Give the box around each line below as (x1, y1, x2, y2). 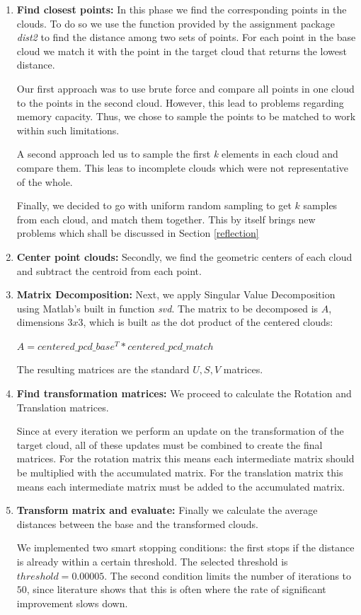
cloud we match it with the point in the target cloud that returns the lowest (16, 43, 347, 58)
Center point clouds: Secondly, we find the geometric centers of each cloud (16, 249, 353, 264)
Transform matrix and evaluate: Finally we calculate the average (16, 503, 318, 517)
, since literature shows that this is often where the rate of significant (26, 582, 326, 597)
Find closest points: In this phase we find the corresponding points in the (16, 2, 347, 16)
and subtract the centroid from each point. (16, 263, 202, 278)
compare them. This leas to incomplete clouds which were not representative (16, 160, 349, 175)
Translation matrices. (16, 399, 109, 414)
